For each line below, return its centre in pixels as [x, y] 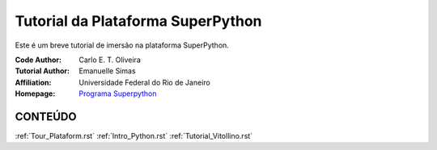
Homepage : [35, 94]
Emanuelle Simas [108, 71]
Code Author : [38, 60]
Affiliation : [33, 82]
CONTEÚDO [46, 117]
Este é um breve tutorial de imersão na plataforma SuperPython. [122, 45]
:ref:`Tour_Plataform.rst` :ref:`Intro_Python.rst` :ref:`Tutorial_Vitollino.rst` [134, 136]
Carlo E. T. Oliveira [110, 60]
